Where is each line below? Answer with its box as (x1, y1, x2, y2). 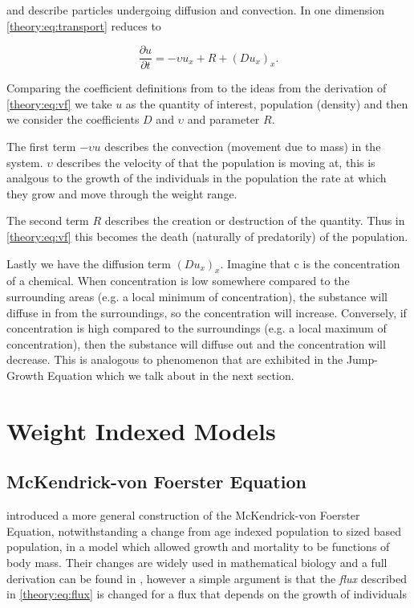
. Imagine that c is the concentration (220, 255, 400, 271)
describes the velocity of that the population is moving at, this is (56, 153, 375, 170)
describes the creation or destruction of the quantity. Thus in (104, 212, 405, 229)
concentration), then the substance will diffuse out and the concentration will (6, 335, 386, 352)
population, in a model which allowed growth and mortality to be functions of (6, 538, 390, 555)
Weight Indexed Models (6, 414, 276, 447)
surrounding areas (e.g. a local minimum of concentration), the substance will (6, 288, 388, 304)
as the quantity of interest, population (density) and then (125, 95, 408, 112)
